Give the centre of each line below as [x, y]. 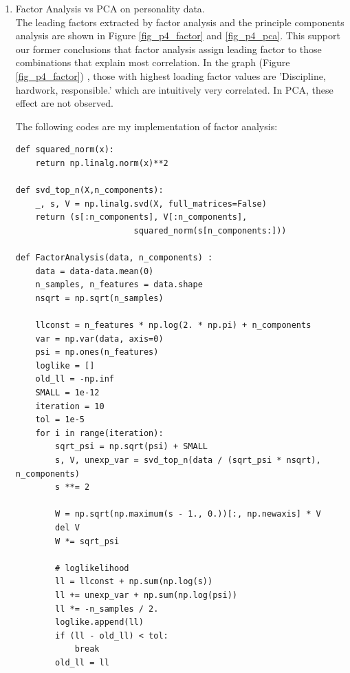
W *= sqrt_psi [87, 541]
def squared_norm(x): [65, 150]
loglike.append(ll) [99, 622]
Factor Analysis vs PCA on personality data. [110, 8]
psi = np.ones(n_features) [97, 352]
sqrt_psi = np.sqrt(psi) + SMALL [131, 447]
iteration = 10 [70, 406]
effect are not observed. [64, 103]
